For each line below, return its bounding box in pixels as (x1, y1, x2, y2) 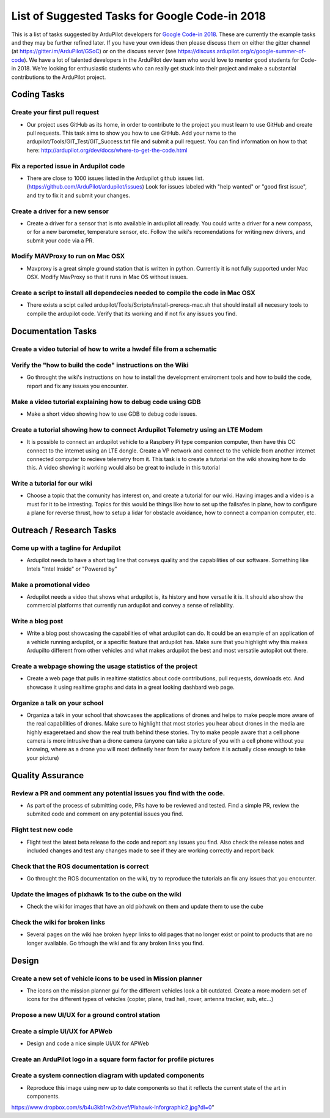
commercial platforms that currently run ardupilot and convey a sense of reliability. (26, 602, 235, 609)
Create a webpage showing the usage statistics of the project (11, 662, 198, 670)
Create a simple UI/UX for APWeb (11, 1027, 113, 1035)
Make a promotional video (11, 580, 90, 589)
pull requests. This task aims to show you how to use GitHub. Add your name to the (26, 129, 237, 137)
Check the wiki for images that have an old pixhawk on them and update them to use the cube (26, 903, 264, 910)
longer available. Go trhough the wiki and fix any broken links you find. (26, 939, 204, 947)
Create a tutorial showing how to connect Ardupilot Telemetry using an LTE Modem (11, 426, 263, 434)
